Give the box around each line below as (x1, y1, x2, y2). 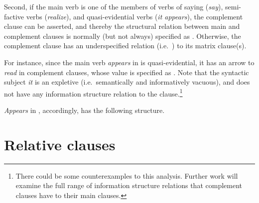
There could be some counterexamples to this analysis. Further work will (15, 170, 238, 181)
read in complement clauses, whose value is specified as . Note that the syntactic (4, 67, 249, 77)
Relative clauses (4, 134, 116, 154)
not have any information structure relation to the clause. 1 (4, 87, 183, 99)
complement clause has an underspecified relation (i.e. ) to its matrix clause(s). (4, 40, 247, 51)
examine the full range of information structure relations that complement (15, 180, 242, 191)
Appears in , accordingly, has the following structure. (4, 105, 165, 115)
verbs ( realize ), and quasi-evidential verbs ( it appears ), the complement (26, 11, 243, 21)
